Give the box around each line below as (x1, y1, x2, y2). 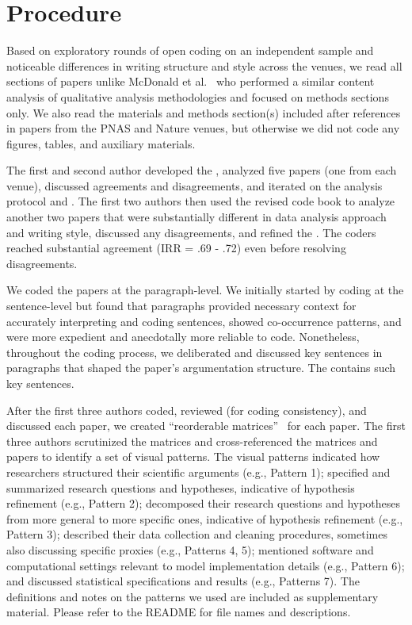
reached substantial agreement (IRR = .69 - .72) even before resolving (6, 240, 346, 256)
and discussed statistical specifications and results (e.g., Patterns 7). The (6, 573, 360, 589)
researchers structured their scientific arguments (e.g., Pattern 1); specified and (6, 463, 391, 480)
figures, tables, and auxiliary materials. (6, 135, 196, 151)
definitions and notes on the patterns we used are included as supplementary (6, 588, 379, 604)
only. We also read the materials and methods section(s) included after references (6, 104, 401, 121)
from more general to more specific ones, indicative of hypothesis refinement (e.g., (6, 510, 403, 527)
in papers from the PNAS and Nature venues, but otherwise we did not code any (6, 120, 400, 136)
